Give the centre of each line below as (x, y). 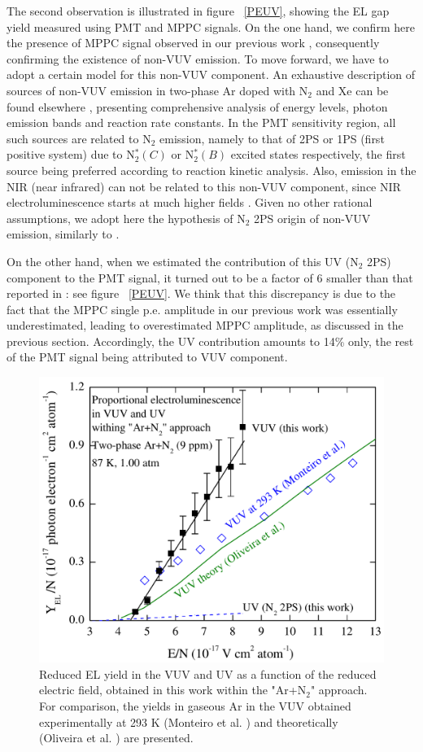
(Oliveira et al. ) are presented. (116, 738)
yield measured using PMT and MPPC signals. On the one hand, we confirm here (211, 26)
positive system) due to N (71, 154)
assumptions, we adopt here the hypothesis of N (126, 218)
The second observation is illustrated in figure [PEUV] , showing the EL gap (198, 11)
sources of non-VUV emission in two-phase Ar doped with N (157, 90)
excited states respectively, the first (318, 154)
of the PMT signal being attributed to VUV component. (147, 357)
